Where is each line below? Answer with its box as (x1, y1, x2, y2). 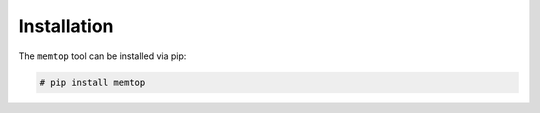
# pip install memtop (39, 76, 146, 88)
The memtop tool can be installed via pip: (18, 50, 187, 62)
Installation (18, 15, 114, 37)
